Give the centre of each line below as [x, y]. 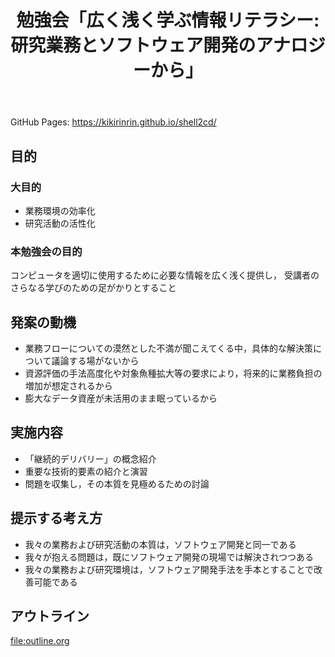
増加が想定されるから [68, 385]
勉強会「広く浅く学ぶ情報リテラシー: [168, 20]
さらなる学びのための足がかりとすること [93, 288]
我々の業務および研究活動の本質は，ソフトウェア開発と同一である [160, 544]
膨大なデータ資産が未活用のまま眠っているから [121, 398]
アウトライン [50, 616]
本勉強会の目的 [46, 251]
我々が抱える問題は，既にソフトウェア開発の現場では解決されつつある [169, 557]
